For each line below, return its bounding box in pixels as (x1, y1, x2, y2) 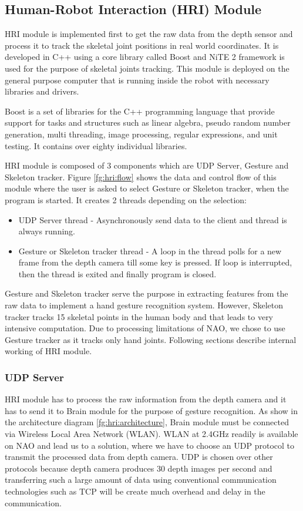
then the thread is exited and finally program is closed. (18, 267, 217, 280)
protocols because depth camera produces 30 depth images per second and (5, 462, 272, 474)
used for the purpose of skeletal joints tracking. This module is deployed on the (5, 62, 289, 74)
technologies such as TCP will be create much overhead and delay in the (5, 485, 265, 497)
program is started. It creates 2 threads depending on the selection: (5, 193, 247, 206)
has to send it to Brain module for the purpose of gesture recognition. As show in (5, 404, 298, 416)
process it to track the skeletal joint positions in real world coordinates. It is (5, 39, 279, 51)
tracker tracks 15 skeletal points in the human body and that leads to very (5, 310, 274, 322)
